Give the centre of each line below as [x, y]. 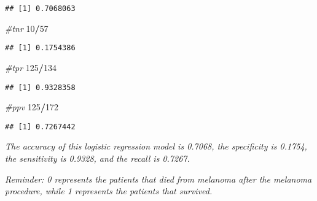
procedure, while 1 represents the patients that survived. [109, 191]
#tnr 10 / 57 [27, 28]
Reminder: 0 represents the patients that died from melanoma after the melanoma [158, 179]
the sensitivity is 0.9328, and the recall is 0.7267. [97, 158]
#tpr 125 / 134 [31, 67]
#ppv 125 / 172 [32, 107]
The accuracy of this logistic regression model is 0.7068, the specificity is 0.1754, [156, 146]
